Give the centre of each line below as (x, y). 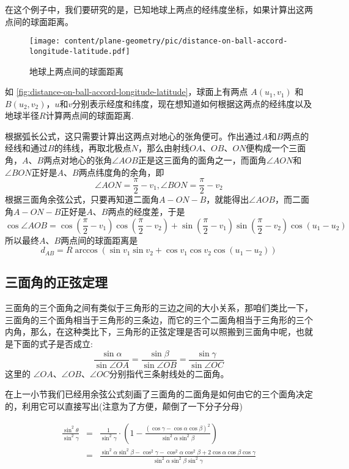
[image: (45, 41)
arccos (86, 251)
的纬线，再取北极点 (93, 148)
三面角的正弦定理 (56, 282)
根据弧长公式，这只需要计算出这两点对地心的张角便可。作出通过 (133, 136)
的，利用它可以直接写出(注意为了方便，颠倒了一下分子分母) (124, 406)
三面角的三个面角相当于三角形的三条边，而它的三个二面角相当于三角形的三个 (159, 319)
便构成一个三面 (276, 148)
